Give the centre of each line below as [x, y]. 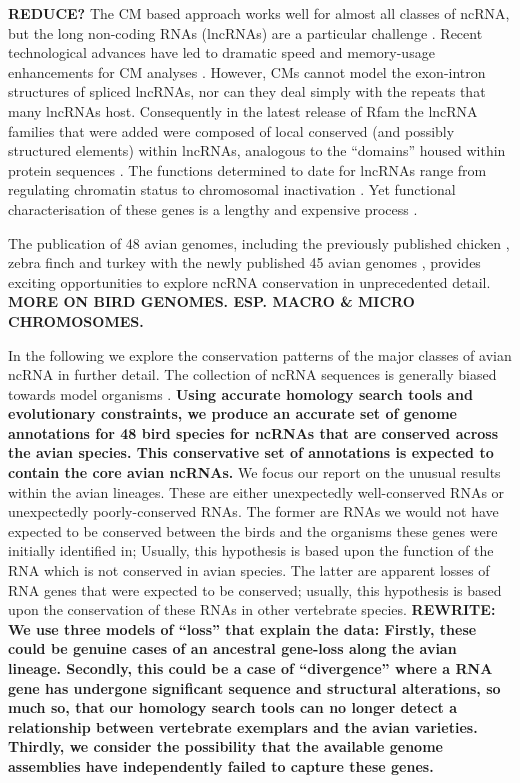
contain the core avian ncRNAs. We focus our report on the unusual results [254, 472]
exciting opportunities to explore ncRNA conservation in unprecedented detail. [249, 281]
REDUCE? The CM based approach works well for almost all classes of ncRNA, [259, 13]
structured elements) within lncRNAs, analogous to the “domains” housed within [257, 150]
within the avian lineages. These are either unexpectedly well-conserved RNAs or [256, 491]
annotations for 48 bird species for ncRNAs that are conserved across [253, 432]
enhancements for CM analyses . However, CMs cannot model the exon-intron [247, 71]
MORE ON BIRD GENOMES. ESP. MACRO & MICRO [211, 301]
